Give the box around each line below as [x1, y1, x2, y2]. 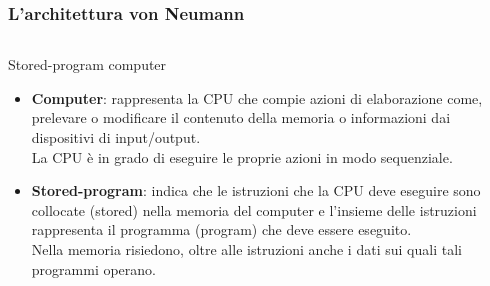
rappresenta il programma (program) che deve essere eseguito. [31, 219, 412, 240]
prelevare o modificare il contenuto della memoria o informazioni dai [31, 107, 451, 128]
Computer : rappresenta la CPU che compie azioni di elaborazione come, [31, 87, 483, 108]
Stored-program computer [8, 54, 167, 75]
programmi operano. [31, 258, 156, 279]
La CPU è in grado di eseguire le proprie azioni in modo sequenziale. [31, 146, 453, 167]
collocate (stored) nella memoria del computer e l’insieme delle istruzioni [31, 199, 477, 220]
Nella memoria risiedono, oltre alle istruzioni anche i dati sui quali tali [31, 238, 462, 259]
